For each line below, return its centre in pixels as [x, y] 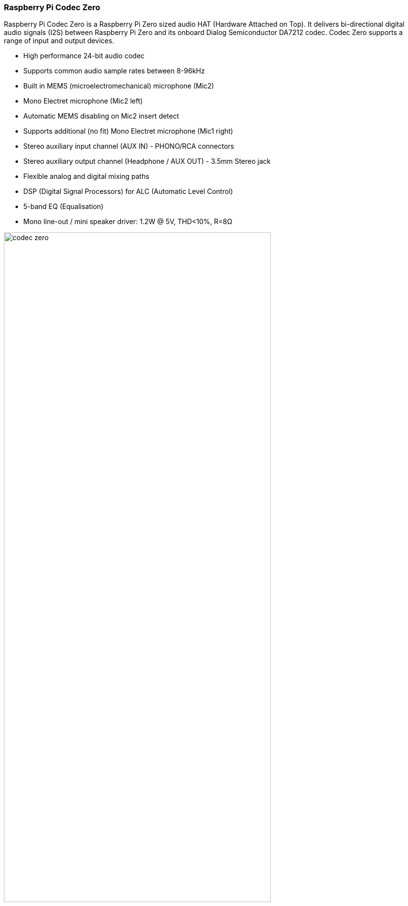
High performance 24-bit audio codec [84, 56]
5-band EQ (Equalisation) [64, 207]
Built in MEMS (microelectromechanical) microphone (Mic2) [119, 86]
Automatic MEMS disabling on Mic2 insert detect [101, 116]
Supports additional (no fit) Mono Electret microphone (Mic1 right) [128, 131]
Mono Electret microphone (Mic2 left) [83, 101]
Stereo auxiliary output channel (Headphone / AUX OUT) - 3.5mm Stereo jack [147, 161]
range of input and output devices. [59, 41]
